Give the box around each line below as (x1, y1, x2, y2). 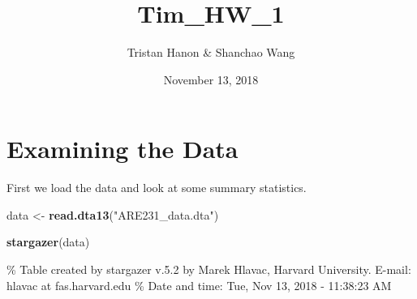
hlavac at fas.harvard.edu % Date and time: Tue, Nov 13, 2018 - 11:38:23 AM (6, 276, 392, 293)
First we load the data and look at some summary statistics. (6, 179, 307, 196)
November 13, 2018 (163, 70, 259, 88)
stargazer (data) (6, 233, 90, 250)
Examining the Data (6, 132, 239, 165)
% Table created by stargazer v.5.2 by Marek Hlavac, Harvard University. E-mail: (6, 261, 411, 278)
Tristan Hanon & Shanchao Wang (127, 44, 295, 61)
